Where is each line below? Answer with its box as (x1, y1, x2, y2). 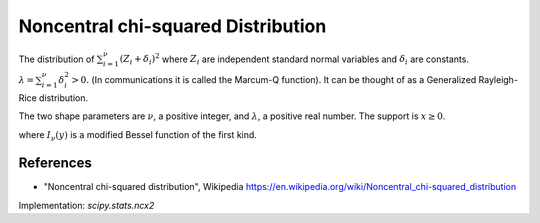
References (18, 155, 92, 172)
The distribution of (18, 53, 95, 65)
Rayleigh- (478, 73, 519, 85)
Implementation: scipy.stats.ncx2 (18, 199, 155, 211)
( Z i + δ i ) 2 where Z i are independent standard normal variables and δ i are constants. (119, 51, 470, 67)
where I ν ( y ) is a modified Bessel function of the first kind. (18, 128, 257, 143)
